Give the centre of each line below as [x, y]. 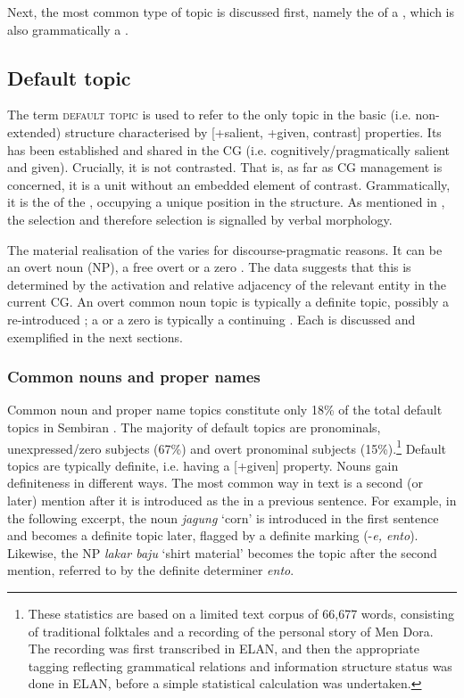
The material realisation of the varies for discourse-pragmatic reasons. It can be [225, 249]
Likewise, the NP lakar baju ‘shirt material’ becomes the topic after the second [222, 552]
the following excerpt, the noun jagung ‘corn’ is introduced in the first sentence [223, 517]
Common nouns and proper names [134, 377]
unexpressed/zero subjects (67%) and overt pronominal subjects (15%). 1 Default [227, 447]
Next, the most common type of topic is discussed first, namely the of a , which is [231, 12]
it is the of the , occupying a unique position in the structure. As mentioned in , [226, 202]
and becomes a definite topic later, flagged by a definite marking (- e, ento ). [213, 535]
